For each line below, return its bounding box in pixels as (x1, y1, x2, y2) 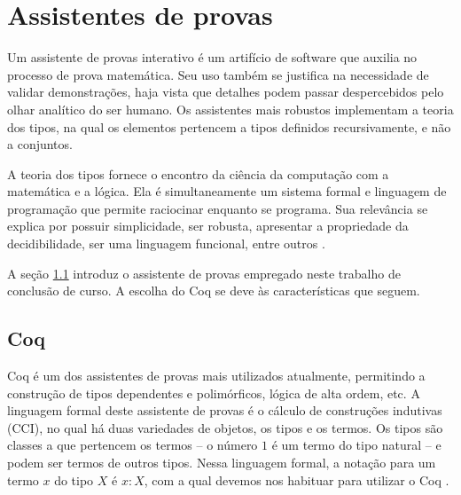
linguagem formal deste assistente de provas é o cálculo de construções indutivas (7, 401, 442, 420)
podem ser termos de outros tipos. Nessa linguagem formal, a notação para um (7, 453, 436, 472)
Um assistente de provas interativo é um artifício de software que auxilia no (7, 48, 418, 67)
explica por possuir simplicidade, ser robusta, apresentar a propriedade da (7, 216, 409, 235)
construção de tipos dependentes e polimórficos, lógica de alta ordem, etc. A (7, 383, 420, 402)
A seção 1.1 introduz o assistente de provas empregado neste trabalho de (7, 263, 401, 282)
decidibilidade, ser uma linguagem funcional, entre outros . (7, 234, 325, 253)
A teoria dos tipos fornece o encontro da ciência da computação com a (7, 164, 389, 183)
